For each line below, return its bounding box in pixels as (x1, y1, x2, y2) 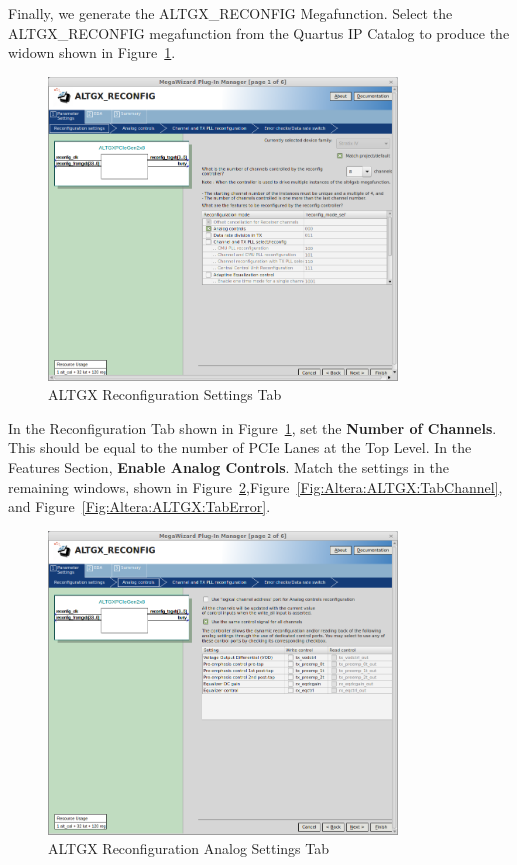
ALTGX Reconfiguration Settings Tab (48, 384, 282, 405)
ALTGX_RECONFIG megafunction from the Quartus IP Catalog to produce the (8, 22, 510, 43)
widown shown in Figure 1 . (8, 42, 176, 63)
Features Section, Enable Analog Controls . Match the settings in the (8, 457, 450, 478)
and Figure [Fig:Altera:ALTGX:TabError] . (8, 496, 271, 517)
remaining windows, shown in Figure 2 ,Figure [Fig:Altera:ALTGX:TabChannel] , (8, 476, 503, 497)
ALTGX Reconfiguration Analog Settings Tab (48, 838, 330, 859)
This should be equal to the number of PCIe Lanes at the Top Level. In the (8, 437, 472, 458)
